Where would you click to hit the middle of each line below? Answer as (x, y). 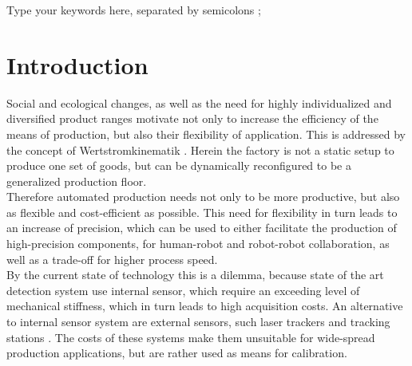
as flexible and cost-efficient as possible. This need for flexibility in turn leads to (202, 212)
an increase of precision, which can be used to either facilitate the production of (202, 228)
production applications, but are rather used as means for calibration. (177, 353)
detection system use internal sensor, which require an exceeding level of (183, 290)
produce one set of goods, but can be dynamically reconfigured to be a (179, 165)
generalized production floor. (77, 181)
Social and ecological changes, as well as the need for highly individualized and (199, 102)
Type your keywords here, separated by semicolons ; (134, 10)
